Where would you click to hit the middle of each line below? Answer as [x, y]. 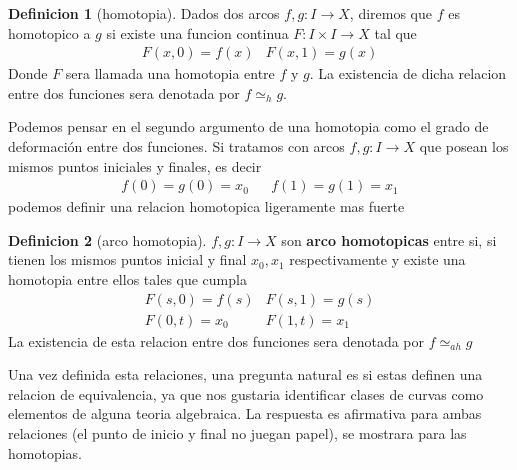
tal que [395, 32]
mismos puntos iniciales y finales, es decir [135, 165]
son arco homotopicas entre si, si [389, 239]
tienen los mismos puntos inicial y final [127, 259]
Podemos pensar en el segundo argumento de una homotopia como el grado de [248, 126]
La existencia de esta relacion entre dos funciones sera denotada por [216, 340]
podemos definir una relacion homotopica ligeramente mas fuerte [206, 206]
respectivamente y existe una [377, 259]
